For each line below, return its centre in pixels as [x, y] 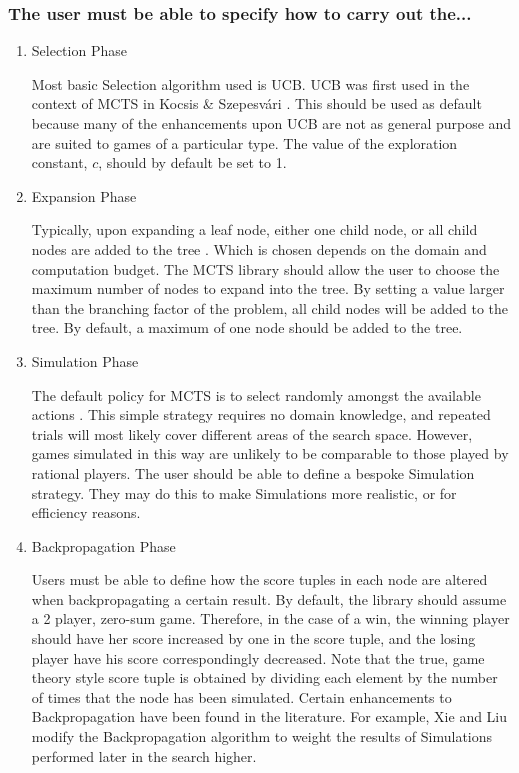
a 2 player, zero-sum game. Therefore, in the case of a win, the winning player [270, 618]
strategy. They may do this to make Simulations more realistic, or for [244, 492]
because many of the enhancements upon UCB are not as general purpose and [271, 123]
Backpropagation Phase [103, 545]
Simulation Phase [85, 360]
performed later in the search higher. [144, 755]
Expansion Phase [84, 195]
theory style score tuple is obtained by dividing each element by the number [264, 677]
